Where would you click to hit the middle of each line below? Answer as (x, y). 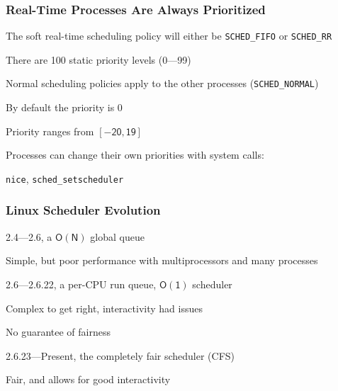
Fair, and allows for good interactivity (88, 379)
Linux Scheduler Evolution (83, 210)
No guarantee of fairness (58, 332)
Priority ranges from (50, 131)
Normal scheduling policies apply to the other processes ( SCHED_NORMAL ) (162, 83)
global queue (117, 236)
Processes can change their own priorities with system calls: (135, 155)
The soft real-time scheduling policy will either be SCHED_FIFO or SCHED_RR (169, 36)
